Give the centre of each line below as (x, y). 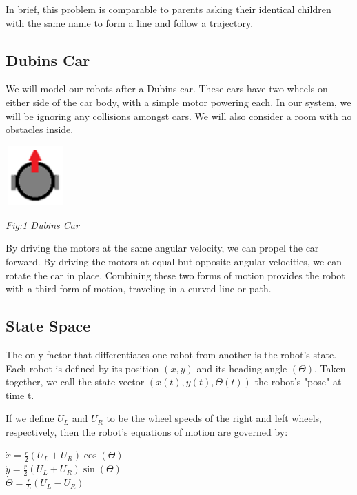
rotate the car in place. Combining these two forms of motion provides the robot (175, 275)
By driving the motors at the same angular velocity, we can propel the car (162, 248)
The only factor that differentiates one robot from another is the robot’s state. (171, 354)
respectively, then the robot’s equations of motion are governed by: (147, 431)
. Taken (330, 368)
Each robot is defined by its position (82, 368)
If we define (30, 418)
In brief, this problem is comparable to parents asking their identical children (169, 9)
